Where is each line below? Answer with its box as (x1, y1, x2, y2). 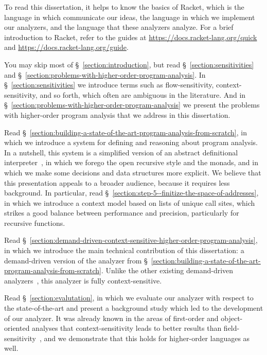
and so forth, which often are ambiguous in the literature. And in (40, 89, 246, 100)
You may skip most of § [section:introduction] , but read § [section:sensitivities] (4, 59, 254, 69)
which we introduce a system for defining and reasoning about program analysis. (4, 137, 258, 148)
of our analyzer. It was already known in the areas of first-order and (4, 312, 219, 323)
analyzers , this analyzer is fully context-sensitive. (4, 275, 162, 286)
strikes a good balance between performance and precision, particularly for (4, 207, 239, 218)
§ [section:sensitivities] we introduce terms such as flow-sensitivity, (4, 79, 214, 90)
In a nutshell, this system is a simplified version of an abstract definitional (4, 147, 238, 157)
